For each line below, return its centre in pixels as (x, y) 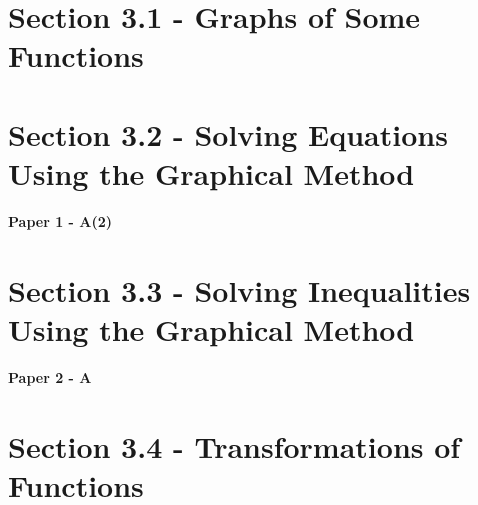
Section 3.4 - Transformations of (234, 445)
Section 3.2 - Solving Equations (228, 133)
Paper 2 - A (50, 376)
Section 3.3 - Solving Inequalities (239, 289)
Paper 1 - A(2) (60, 220)
